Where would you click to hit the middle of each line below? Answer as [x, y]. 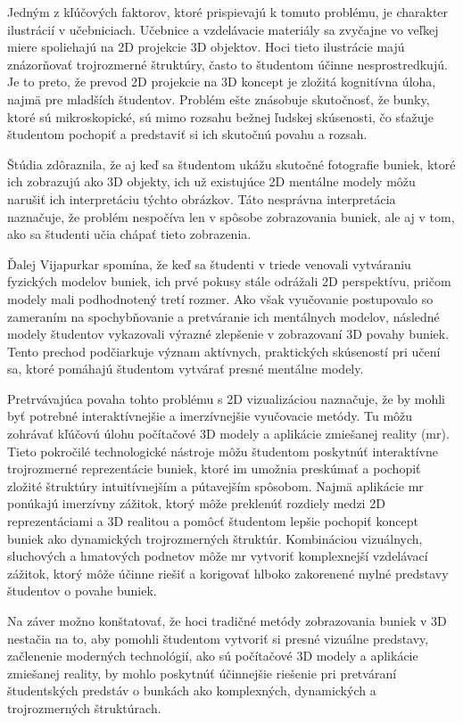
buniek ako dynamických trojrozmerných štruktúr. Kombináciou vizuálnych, [215, 538]
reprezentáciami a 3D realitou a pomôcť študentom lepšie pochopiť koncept [213, 521]
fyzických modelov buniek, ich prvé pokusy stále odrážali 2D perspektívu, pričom [229, 281]
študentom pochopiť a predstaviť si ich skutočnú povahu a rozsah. [187, 134]
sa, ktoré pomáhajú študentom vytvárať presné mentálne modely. [186, 369]
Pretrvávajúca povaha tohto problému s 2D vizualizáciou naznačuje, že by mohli [226, 398]
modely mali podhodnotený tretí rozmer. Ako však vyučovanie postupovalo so [220, 298]
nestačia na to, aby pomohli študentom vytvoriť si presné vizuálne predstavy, [218, 638]
